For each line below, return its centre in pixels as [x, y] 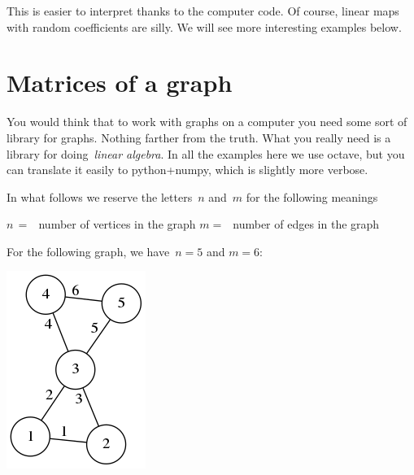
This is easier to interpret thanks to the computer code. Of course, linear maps [203, 11]
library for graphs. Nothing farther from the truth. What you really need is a [199, 137]
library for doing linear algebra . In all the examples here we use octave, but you [206, 153]
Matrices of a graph [120, 83]
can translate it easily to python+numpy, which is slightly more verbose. [187, 170]
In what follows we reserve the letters [100, 196]
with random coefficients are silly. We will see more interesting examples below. [204, 26]
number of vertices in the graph [117, 224]
